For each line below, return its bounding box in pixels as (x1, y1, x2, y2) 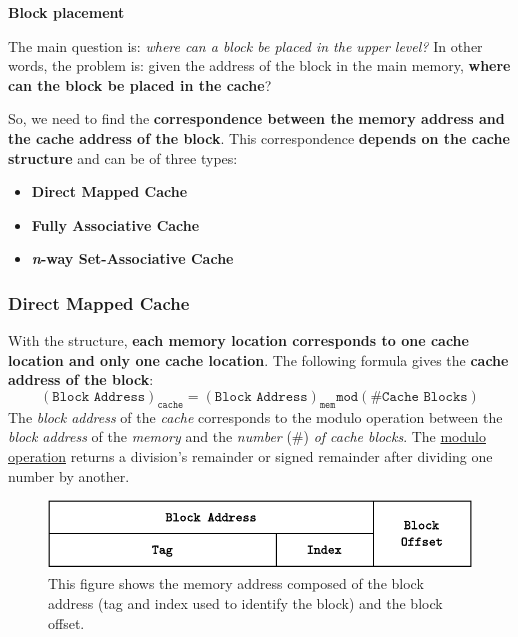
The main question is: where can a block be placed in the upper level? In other (8, 35, 483, 56)
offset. (48, 612, 85, 633)
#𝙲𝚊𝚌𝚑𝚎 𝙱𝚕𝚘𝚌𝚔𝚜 (370, 389, 468, 404)
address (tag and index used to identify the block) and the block (48, 593, 443, 614)
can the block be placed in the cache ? (8, 74, 272, 95)
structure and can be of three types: (8, 147, 238, 168)
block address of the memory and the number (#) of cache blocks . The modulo (8, 426, 486, 447)
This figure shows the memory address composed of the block (48, 573, 424, 594)
